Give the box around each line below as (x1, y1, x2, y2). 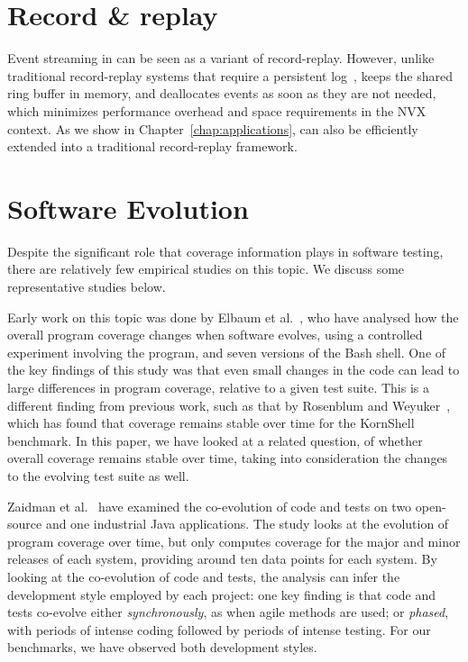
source (7, 514, 42, 533)
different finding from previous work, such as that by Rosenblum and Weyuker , (7, 395, 451, 414)
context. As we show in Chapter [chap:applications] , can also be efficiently (7, 119, 418, 138)
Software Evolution (7, 189, 249, 226)
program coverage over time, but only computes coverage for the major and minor (7, 531, 461, 550)
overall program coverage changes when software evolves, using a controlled (7, 325, 423, 344)
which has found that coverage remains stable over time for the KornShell (7, 413, 415, 432)
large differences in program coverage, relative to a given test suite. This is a (7, 377, 429, 396)
